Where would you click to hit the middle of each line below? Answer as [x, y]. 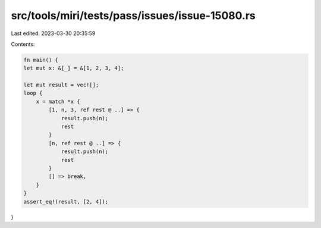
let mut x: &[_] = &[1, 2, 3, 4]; [74, 68]
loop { [33, 93]
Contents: [23, 44]
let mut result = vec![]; [61, 85]
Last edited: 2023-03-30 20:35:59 [53, 33]
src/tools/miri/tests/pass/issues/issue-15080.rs [133, 15]
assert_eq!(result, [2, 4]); [66, 202]
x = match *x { [58, 101]
